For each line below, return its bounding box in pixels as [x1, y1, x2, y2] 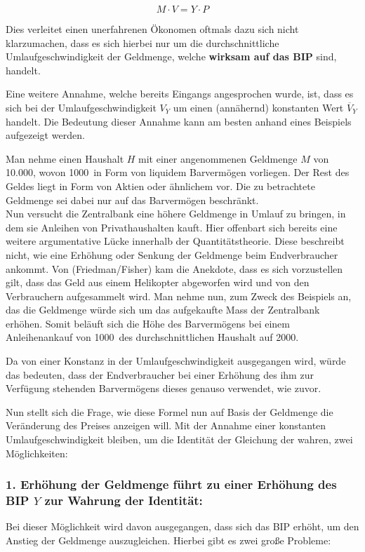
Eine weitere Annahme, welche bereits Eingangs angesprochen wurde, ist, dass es [6, 86, 354, 101]
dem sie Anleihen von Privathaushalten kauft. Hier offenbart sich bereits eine [6, 220, 338, 234]
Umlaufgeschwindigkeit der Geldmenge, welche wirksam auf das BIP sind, [6, 49, 337, 64]
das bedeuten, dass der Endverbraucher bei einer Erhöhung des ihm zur [6, 367, 314, 382]
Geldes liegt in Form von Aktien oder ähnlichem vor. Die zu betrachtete [6, 178, 315, 193]
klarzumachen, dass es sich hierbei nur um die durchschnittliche [6, 35, 279, 50]
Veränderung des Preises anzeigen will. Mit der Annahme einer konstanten [6, 418, 326, 433]
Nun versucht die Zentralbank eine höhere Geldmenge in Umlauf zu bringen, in [6, 206, 346, 221]
